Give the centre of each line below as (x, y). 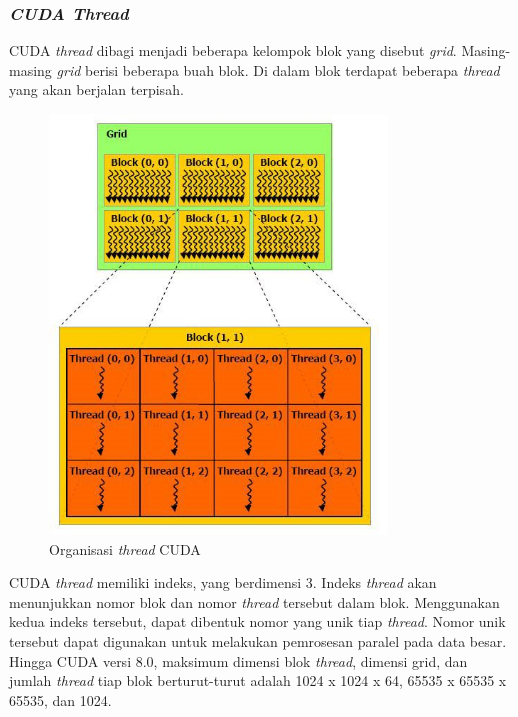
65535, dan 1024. (60, 699)
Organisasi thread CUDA (125, 548)
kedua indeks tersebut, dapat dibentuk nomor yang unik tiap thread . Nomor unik (257, 621)
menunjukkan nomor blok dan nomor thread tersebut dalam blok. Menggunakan (254, 601)
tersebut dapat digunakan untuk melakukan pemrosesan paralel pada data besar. (258, 640)
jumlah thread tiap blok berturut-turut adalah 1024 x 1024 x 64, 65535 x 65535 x (258, 680)
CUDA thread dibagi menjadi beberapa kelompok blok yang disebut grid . (233, 50)
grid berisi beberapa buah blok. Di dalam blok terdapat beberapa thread (278, 69)
